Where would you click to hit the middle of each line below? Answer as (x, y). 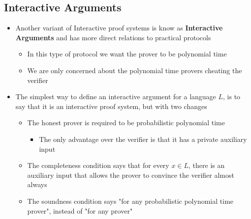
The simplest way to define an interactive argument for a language (116, 96)
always (37, 184)
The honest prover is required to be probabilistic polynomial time (126, 123)
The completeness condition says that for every (98, 165)
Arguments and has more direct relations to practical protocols (113, 37)
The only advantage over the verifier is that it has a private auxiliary (143, 139)
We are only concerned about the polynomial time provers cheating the (135, 70)
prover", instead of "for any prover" (80, 210)
